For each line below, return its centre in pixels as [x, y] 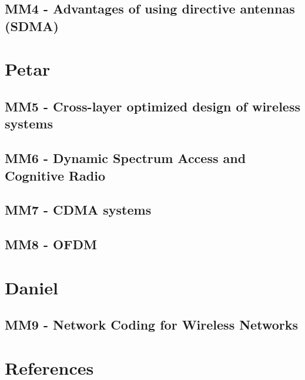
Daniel [31, 287]
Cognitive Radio [55, 175]
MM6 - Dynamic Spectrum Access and [125, 158]
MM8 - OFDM [51, 244]
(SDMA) [32, 26]
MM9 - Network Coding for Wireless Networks [151, 325]
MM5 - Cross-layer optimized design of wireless [152, 106]
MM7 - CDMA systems [78, 210]
